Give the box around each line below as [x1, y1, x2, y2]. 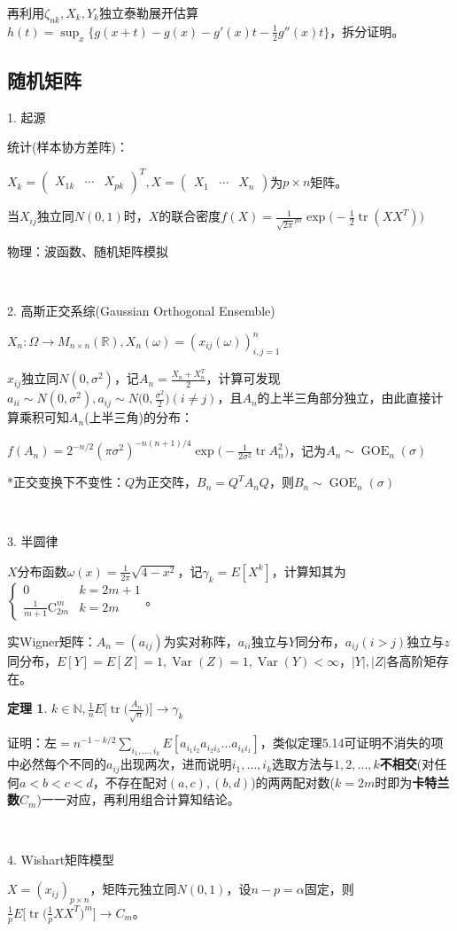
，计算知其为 [271, 561, 346, 580]
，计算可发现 [205, 369, 281, 387]
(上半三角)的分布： [84, 408, 194, 426]
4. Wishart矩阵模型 [7, 849, 115, 868]
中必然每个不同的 [7, 755, 106, 773]
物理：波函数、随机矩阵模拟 [7, 241, 168, 260]
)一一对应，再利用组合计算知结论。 [36, 790, 240, 809]
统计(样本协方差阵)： [7, 137, 128, 156]
